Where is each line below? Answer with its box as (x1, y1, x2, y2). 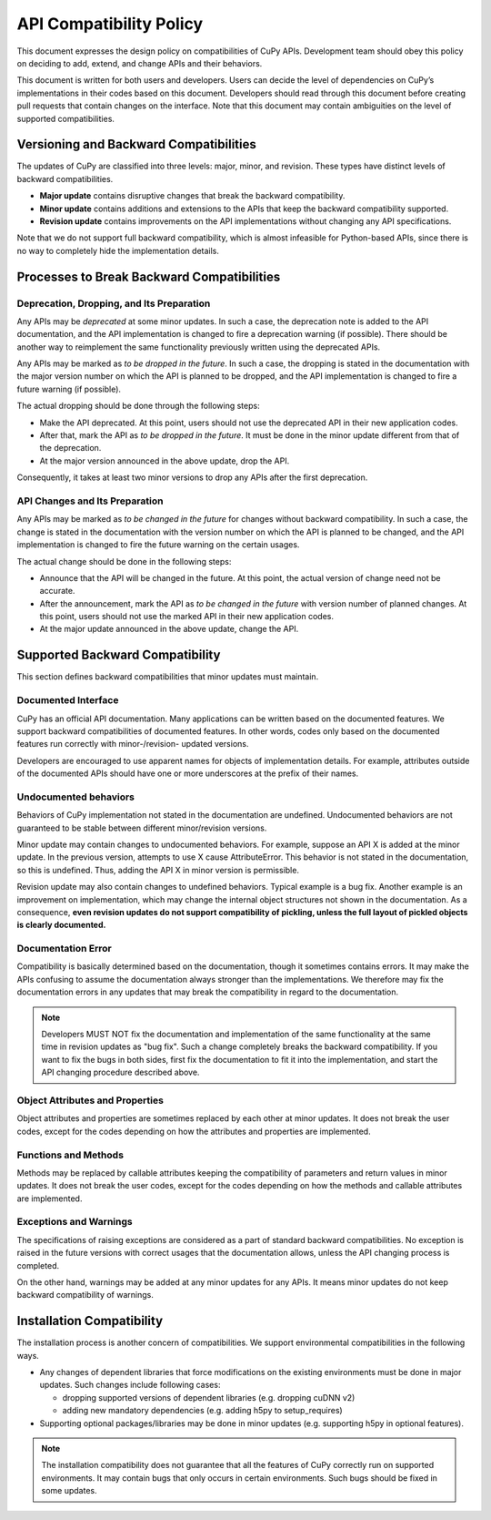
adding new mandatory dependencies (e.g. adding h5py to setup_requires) (62, 1405, 343, 1416)
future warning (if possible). (16, 383, 122, 394)
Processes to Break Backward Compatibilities (16, 269, 281, 284)
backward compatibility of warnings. (16, 1290, 154, 1301)
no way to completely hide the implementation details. (16, 245, 220, 256)
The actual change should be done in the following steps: (16, 556, 232, 566)
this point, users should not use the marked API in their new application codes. (39, 611, 334, 622)
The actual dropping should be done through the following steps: (16, 401, 260, 412)
